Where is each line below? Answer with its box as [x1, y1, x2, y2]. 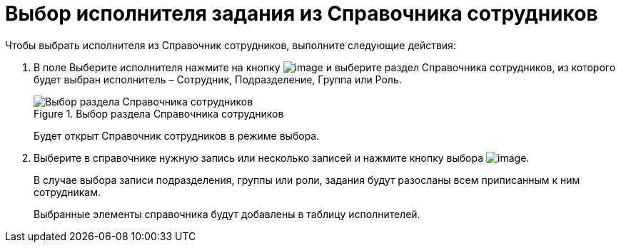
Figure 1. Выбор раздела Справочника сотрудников [34, 107, 284, 120]
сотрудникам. [34, 185, 101, 198]
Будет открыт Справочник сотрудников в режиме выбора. [34, 129, 320, 142]
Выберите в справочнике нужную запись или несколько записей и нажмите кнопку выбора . [34, 151, 530, 164]
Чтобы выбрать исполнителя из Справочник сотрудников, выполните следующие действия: [5, 38, 456, 51]
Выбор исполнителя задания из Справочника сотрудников [5, 1, 598, 26]
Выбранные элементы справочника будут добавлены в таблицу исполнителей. [34, 207, 420, 220]
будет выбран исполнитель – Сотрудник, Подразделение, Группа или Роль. [34, 73, 402, 86]
